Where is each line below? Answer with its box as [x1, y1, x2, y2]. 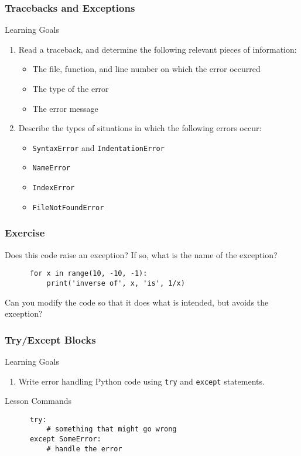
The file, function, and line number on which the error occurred [32, 63, 261, 75]
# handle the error [46, 444, 122, 453]
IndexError [32, 184, 75, 193]
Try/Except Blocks [5, 332, 96, 347]
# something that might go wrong [46, 425, 177, 434]
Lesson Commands [5, 395, 71, 407]
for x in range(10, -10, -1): [29, 269, 148, 278]
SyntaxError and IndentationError [32, 141, 165, 153]
